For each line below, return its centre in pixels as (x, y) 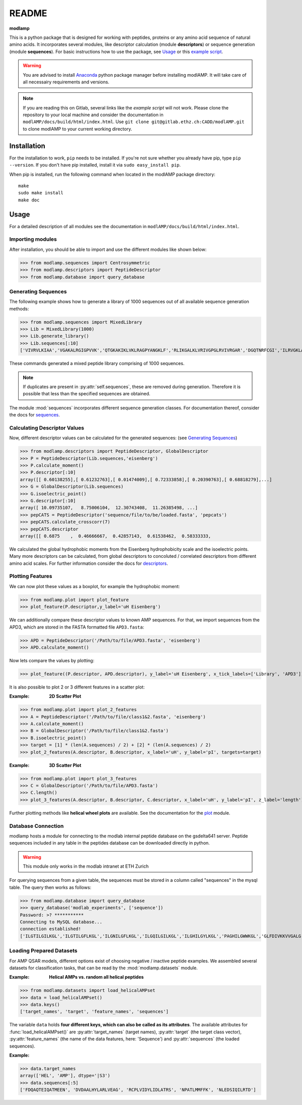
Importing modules (33, 239)
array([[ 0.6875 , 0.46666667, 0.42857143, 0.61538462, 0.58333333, (116, 536)
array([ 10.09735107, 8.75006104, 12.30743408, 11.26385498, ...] (109, 508)
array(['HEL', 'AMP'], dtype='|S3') (65, 1076)
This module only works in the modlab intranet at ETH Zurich (86, 866)
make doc (29, 200)
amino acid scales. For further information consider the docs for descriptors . (89, 563)
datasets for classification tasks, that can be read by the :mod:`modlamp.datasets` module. (104, 968)
